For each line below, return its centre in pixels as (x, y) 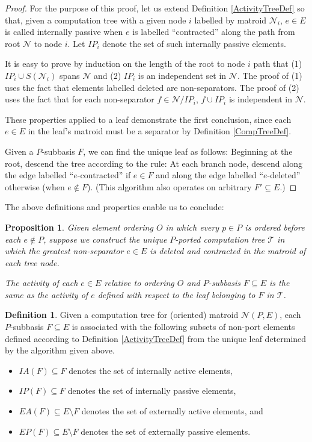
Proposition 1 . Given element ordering (79, 227)
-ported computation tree (220, 239)
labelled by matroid (231, 20)
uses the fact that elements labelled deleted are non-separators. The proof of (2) (152, 87)
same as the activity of (47, 294)
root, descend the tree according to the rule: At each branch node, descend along (154, 163)
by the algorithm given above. (60, 350)
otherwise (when (35, 186)
